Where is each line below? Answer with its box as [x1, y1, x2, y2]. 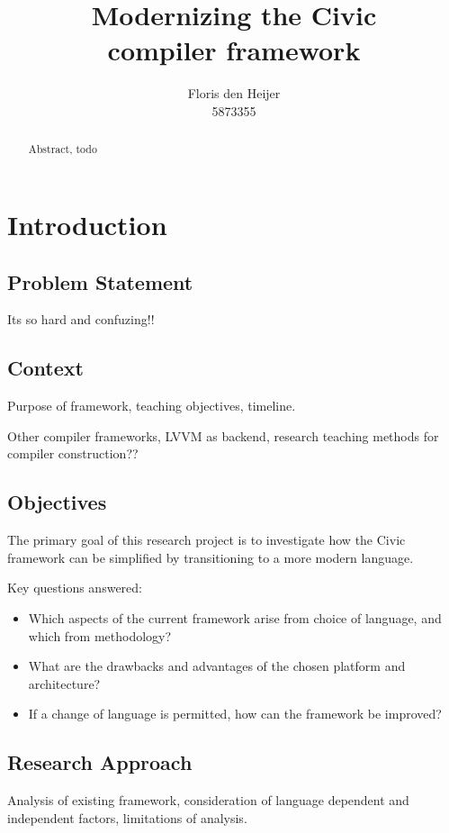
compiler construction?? [7, 444, 139, 463]
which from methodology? [28, 626, 172, 645]
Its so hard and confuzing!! [7, 310, 155, 329]
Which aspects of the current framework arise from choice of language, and [28, 608, 442, 627]
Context [7, 354, 84, 382]
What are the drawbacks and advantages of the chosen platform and [28, 656, 406, 675]
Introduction [7, 205, 167, 242]
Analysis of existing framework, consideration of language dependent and [7, 791, 409, 810]
